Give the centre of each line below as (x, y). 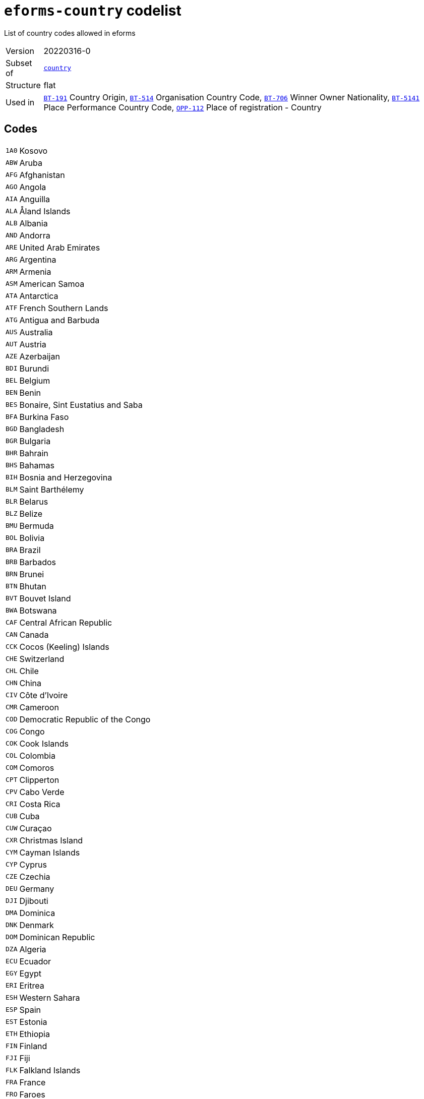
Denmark (37, 925)
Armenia (35, 271)
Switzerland (42, 659)
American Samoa (52, 284)
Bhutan (33, 586)
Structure (23, 85)
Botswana (38, 610)
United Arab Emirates (60, 247)
